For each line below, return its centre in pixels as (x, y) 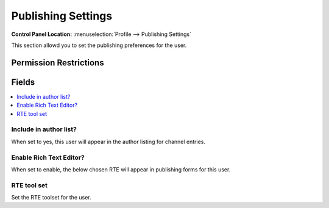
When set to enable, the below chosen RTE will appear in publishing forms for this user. (121, 169)
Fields (23, 82)
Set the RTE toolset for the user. (51, 198)
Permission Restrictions (58, 63)
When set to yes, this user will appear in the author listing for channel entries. (108, 142)
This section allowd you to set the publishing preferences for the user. (99, 45)
